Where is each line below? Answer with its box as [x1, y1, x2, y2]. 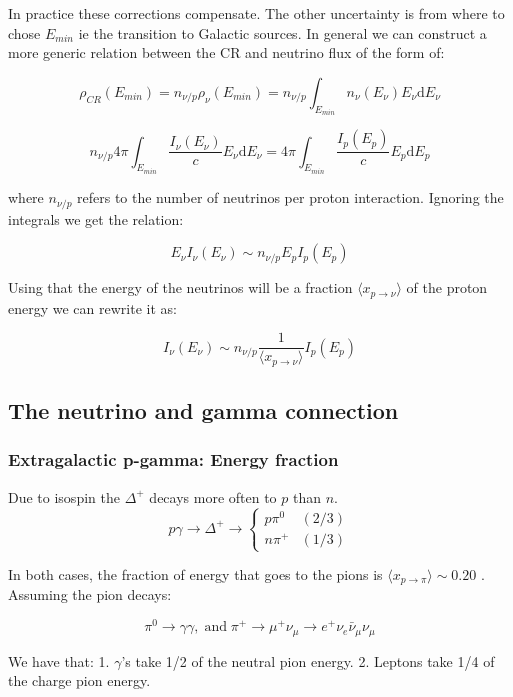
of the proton [406, 277, 488, 298]
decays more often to [149, 486, 277, 507]
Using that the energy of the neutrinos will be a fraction [8, 277, 353, 298]
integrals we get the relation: [8, 208, 184, 229]
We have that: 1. [8, 650, 110, 671]
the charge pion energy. [8, 670, 151, 691]
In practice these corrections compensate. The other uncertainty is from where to [8, 3, 505, 23]
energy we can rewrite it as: [8, 297, 177, 318]
